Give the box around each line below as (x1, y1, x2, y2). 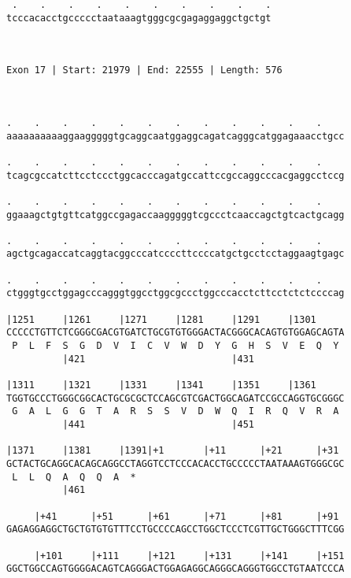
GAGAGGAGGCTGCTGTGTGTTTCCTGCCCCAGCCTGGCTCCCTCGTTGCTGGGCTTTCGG (6, 524, 345, 535)
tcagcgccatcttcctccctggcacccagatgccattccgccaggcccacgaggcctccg (6, 169, 345, 181)
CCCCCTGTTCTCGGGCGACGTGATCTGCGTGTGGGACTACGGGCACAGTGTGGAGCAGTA (6, 327, 345, 339)
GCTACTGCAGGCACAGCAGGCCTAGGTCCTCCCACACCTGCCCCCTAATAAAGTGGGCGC (6, 458, 345, 469)
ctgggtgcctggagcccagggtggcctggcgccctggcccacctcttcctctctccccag (6, 287, 345, 299)
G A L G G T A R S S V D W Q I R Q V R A (12, 406, 339, 417)
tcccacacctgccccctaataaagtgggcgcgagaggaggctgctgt (6, 12, 272, 24)
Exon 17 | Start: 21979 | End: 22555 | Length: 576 (6, 65, 283, 76)
